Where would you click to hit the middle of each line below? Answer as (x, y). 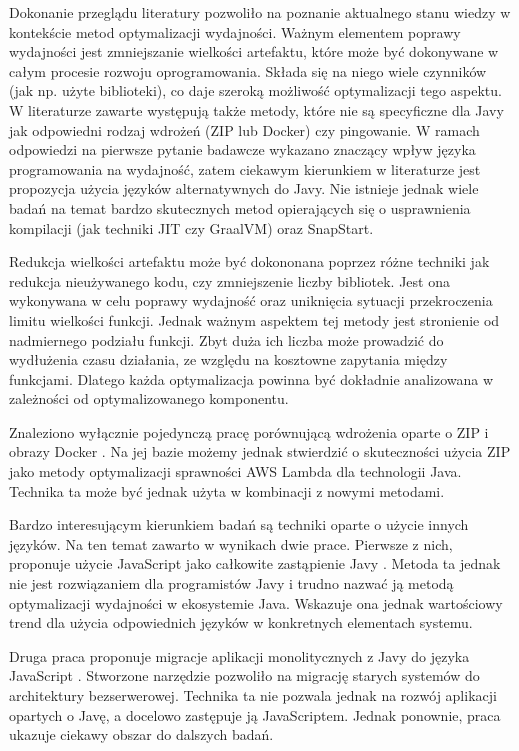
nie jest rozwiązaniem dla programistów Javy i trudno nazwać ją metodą (231, 583)
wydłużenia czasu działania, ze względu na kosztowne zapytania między (228, 359)
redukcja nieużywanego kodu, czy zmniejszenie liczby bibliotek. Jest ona (229, 280)
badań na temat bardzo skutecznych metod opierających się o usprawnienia (240, 207)
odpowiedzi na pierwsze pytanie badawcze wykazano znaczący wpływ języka (242, 149)
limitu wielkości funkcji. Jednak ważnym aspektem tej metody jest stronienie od (254, 319)
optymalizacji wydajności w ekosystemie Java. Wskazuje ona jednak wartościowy (256, 602)
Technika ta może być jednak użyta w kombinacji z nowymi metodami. (227, 490)
